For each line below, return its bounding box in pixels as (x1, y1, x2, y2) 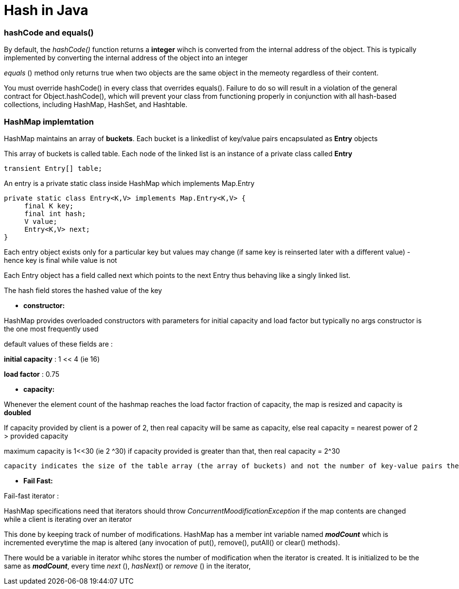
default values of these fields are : (4, 339, 113, 348)
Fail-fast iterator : (4, 491, 59, 500)
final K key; (24, 202, 74, 210)
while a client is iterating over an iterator (4, 515, 132, 523)
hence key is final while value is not (4, 256, 117, 264)
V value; (24, 217, 57, 225)
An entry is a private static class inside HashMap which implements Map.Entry (4, 179, 255, 187)
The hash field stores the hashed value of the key (4, 286, 162, 294)
